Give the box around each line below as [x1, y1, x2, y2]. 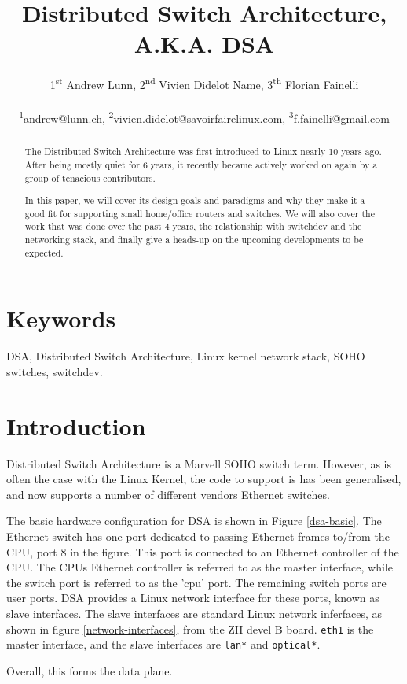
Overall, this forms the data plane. [6, 662, 173, 678]
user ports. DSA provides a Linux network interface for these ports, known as [6, 590, 379, 606]
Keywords [6, 302, 116, 335]
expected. [24, 246, 64, 259]
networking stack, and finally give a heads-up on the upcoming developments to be [24, 233, 364, 246]
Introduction [6, 409, 146, 442]
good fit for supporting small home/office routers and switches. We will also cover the [24, 206, 375, 220]
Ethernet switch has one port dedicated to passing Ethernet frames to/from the [6, 527, 390, 544]
